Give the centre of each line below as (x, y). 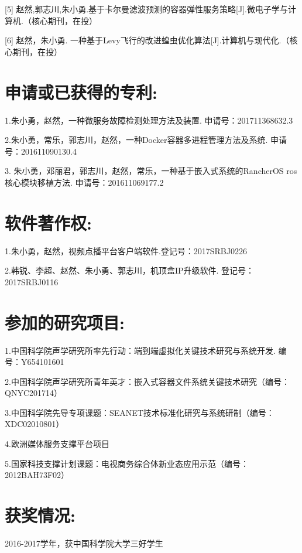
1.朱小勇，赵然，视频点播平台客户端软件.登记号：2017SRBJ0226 (126, 250)
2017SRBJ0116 (32, 281)
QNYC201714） (33, 393)
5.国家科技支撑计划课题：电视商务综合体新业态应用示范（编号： (127, 463)
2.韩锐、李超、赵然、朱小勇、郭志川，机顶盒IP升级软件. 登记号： (130, 270)
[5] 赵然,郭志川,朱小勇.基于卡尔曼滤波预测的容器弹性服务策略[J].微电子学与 (146, 9)
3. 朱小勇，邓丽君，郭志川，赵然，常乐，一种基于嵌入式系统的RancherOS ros (151, 171)
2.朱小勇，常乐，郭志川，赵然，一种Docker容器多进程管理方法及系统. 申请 (146, 140)
